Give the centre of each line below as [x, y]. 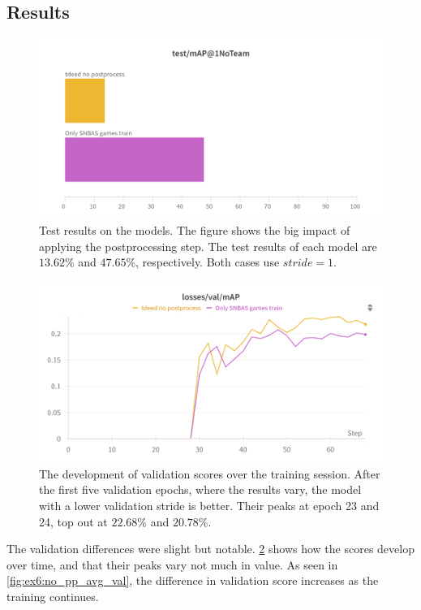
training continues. [53, 597]
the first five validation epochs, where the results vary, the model [200, 489]
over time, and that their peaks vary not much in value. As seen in [172, 564]
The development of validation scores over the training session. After [210, 473]
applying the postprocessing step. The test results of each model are [208, 246]
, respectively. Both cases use [208, 262]
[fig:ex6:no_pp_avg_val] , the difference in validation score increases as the [193, 580]
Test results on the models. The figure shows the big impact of [195, 230]
